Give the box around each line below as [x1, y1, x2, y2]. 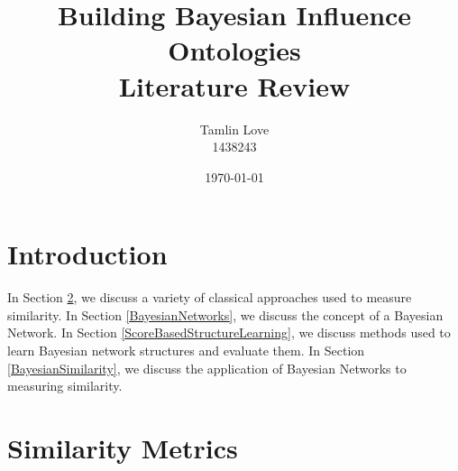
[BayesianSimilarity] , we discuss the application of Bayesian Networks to [7, 358, 407, 377]
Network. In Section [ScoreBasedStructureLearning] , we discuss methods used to [7, 323, 451, 342]
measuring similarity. [7, 376, 123, 395]
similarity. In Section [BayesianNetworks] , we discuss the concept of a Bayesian [7, 305, 444, 324]
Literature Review [118, 67, 351, 104]
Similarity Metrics [7, 429, 238, 466]
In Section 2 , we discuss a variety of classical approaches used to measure [7, 288, 412, 307]
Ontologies [168, 32, 301, 69]
